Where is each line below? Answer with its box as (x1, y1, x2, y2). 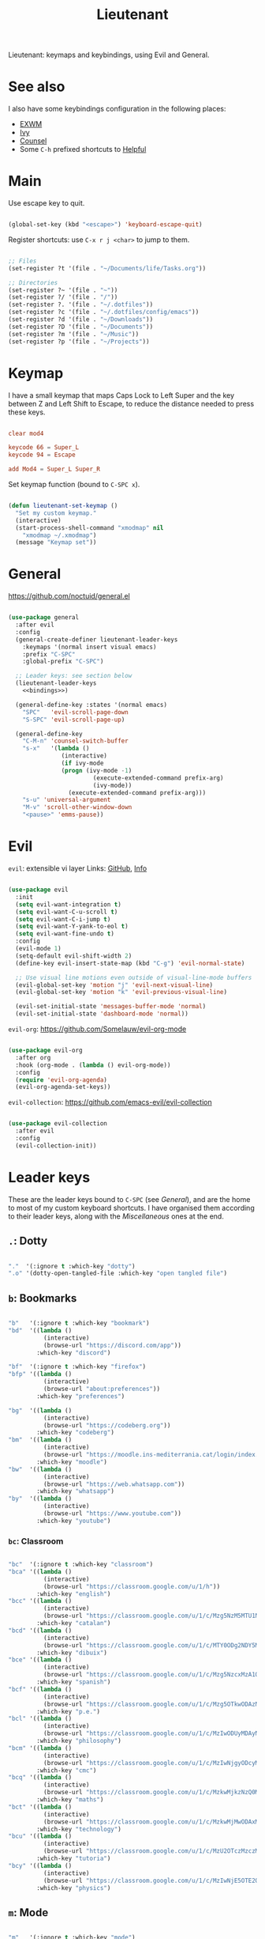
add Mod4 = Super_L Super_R (8, 465, 101, 474)
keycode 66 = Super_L (8, 444, 80, 452)
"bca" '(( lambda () (8, 1567, 73, 1575)
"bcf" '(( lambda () (8, 1685, 73, 1693)
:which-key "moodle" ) (36, 1457, 108, 1466)
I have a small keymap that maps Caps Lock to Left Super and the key (8, 390, 235, 400)
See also (8, 77, 65, 96)
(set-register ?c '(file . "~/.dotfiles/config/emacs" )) (8, 308, 200, 316)
